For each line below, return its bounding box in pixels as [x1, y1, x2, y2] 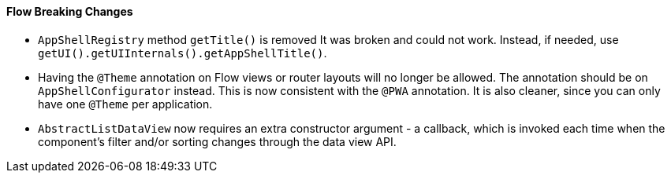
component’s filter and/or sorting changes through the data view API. [38, 134, 397, 148]
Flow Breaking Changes [6, 5, 133, 18]
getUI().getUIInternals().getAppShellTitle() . [38, 46, 327, 60]
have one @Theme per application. [38, 97, 213, 111]
